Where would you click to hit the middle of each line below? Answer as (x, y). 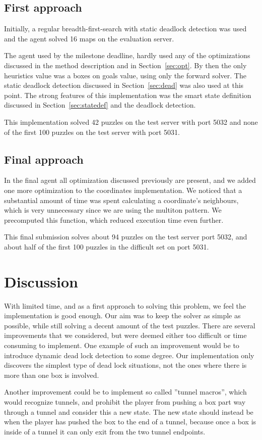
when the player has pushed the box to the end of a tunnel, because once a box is (130, 422)
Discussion (41, 281)
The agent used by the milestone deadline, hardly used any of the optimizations (127, 55)
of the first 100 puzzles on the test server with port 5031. (92, 132)
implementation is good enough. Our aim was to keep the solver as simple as (122, 315)
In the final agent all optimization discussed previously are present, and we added (130, 180)
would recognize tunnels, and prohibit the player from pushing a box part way (125, 401)
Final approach (44, 159)
